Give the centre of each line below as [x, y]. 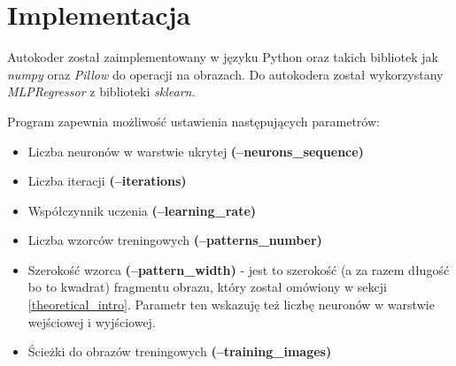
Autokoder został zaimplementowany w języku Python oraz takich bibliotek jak [223, 57]
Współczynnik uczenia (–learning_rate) [142, 210]
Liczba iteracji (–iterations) [107, 181]
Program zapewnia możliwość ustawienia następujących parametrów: [193, 121]
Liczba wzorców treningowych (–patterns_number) [175, 240]
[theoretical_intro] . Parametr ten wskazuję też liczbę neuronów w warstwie [231, 305]
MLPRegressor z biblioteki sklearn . [101, 91]
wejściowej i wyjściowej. [92, 321]
